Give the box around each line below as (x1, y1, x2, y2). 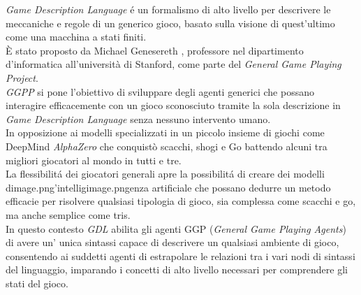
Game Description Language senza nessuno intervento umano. (6, 111, 271, 126)
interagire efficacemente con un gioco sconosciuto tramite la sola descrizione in (6, 98, 341, 113)
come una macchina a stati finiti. (6, 29, 147, 44)
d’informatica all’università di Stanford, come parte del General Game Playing (6, 57, 341, 71)
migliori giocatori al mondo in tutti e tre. (6, 152, 182, 167)
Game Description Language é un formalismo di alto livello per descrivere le (6, 2, 331, 16)
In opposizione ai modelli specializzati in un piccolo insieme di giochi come (6, 125, 325, 140)
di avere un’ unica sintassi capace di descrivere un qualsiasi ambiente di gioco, (6, 235, 339, 250)
